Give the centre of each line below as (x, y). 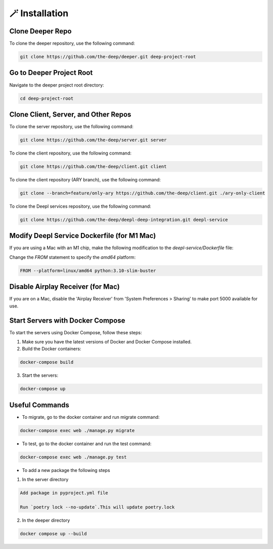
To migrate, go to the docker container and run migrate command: (91, 417)
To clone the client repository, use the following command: (70, 153)
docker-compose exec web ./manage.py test (73, 457)
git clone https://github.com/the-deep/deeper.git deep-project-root (108, 57)
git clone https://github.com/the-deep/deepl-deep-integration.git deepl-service (124, 220)
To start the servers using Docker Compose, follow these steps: (76, 332)
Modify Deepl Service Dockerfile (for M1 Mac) (83, 236)
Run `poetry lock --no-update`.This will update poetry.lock (97, 507)
